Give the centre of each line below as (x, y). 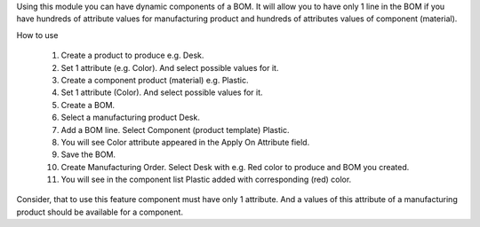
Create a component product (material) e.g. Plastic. (155, 80)
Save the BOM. (88, 154)
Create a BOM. (88, 105)
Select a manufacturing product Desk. (130, 117)
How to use (37, 35)
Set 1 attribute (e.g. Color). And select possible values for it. (170, 67)
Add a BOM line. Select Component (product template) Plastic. (175, 129)
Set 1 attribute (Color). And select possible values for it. (162, 92)
